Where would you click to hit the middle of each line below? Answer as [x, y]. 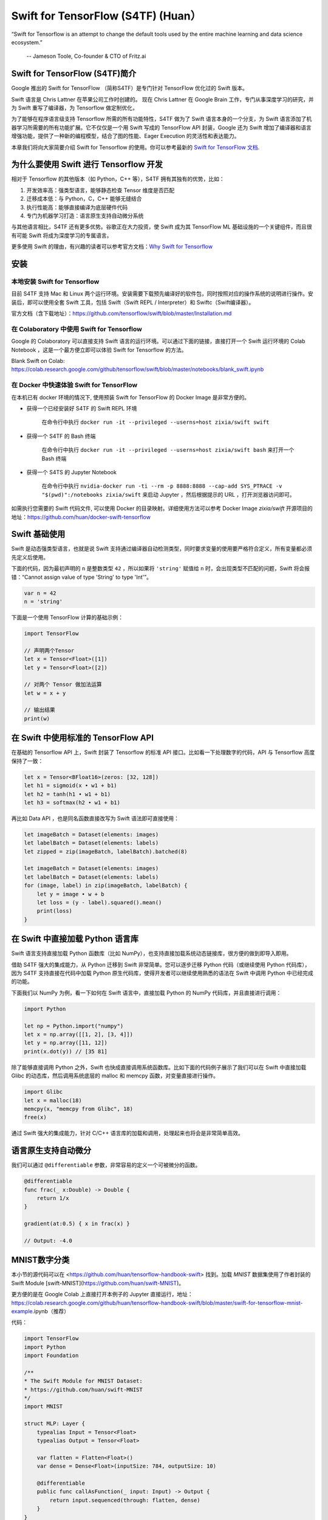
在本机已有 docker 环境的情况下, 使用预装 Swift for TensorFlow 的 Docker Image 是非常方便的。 [131, 397]
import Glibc [43, 1092]
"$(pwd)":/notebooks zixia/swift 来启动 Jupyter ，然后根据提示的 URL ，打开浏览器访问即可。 [168, 494]
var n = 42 [40, 593]
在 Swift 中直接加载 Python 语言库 [75, 939]
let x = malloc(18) [53, 1100]
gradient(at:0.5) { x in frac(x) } [77, 1224]
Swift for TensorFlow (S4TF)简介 [74, 74]
